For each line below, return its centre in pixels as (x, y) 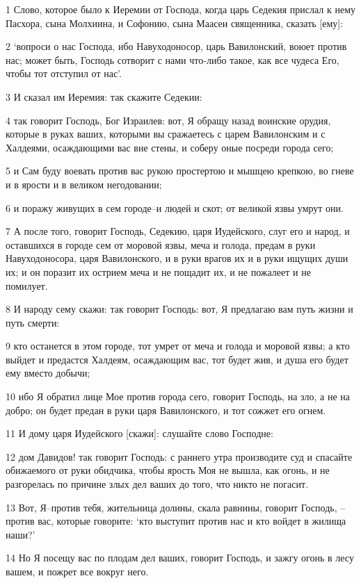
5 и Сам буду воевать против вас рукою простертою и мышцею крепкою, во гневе (180, 171)
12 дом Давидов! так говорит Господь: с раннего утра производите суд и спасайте (179, 456)
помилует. (27, 285)
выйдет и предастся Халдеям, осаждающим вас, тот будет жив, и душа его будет (177, 359)
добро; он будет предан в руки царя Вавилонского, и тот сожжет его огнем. (166, 410)
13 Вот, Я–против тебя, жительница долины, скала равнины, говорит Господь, (171, 507)
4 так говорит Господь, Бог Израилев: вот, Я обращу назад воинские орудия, (168, 120)
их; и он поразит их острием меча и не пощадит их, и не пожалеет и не (158, 271)
